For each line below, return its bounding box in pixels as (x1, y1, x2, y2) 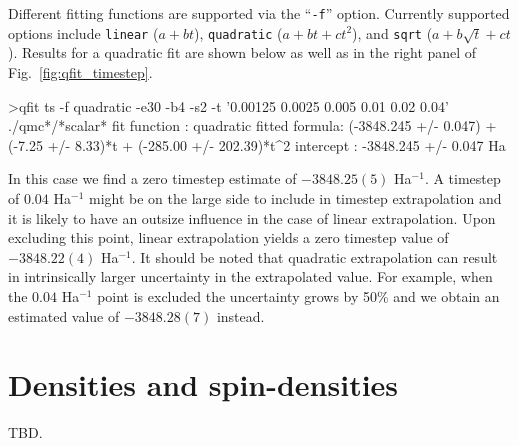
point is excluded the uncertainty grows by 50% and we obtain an (97, 285, 500, 306)
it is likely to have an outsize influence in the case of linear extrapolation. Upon (8, 207, 496, 228)
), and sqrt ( (352, 22, 433, 43)
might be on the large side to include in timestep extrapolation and (89, 187, 502, 208)
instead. (216, 305, 265, 326)
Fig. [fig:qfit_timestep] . (8, 62, 153, 83)
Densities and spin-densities (8, 364, 399, 405)
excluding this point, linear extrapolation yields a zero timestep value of (8, 227, 449, 248)
